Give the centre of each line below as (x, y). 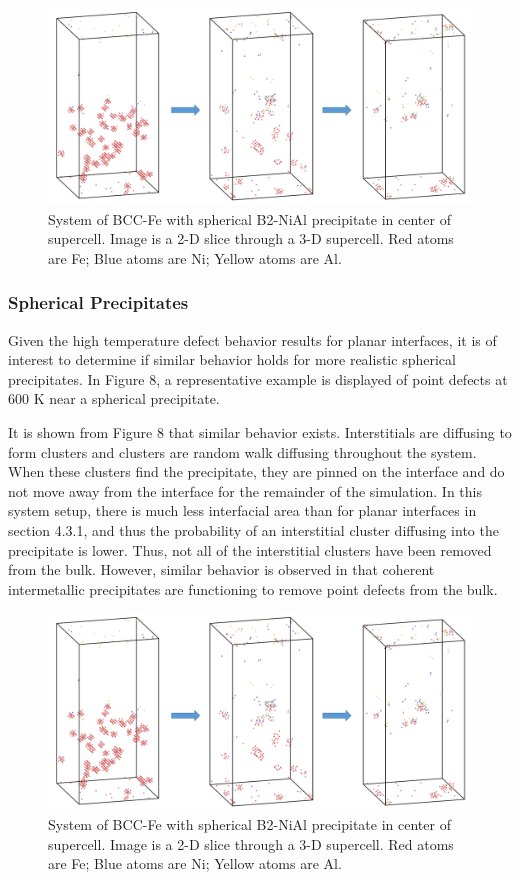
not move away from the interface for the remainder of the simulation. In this (245, 490)
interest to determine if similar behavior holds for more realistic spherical (232, 359)
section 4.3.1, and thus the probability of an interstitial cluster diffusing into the (253, 530)
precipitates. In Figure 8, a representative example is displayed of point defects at (258, 378)
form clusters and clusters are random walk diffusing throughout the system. (242, 451)
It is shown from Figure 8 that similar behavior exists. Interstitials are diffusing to (260, 432)
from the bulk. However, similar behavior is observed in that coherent (221, 569)
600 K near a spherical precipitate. (114, 398)
